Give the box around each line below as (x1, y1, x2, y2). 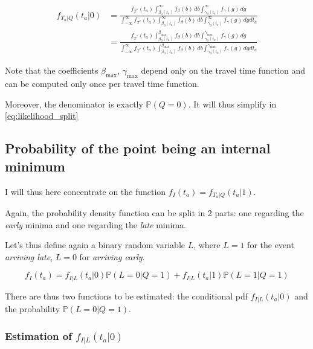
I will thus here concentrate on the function (5, 185, 166, 197)
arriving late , (5, 250, 53, 263)
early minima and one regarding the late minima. (5, 218, 186, 231)
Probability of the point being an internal (5, 139, 271, 158)
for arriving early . (79, 250, 145, 263)
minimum (5, 156, 65, 175)
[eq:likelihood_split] (5, 109, 79, 122)
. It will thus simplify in (188, 97, 277, 110)
